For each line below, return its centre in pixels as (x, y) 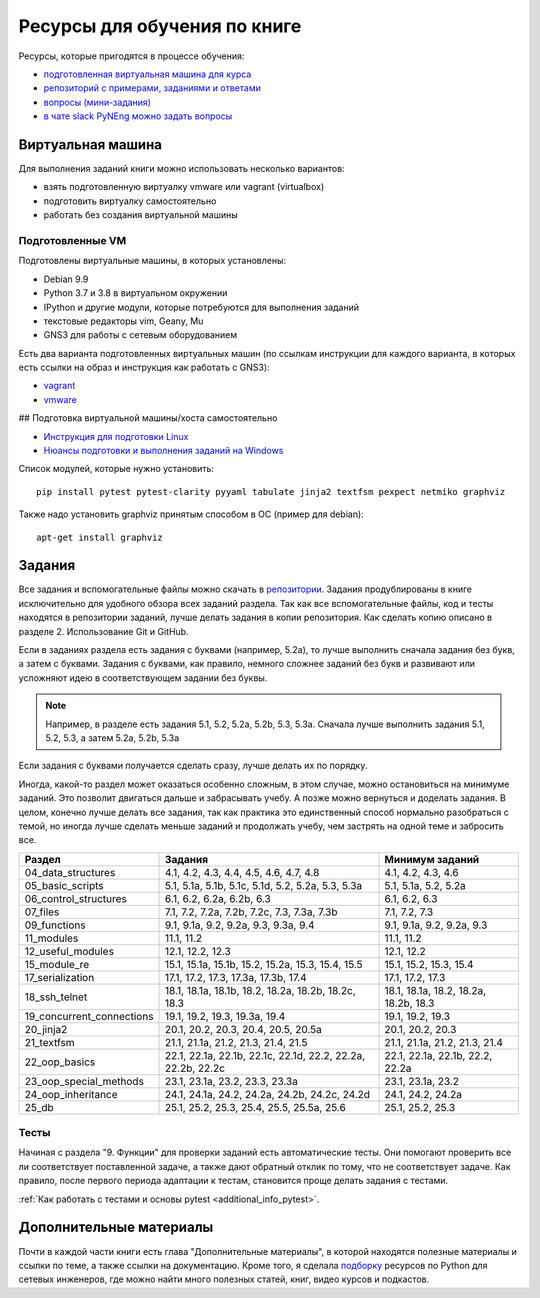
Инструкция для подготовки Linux (116, 436)
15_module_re (57, 964)
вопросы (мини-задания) (97, 102)
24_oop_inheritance (71, 1094)
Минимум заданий (432, 859)
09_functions (55, 925)
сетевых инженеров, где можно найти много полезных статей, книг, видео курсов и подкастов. (224, 1279)
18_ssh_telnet (56, 997)
